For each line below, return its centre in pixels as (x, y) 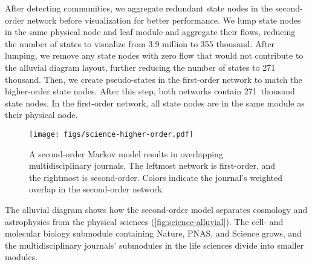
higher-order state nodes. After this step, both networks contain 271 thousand (150, 91)
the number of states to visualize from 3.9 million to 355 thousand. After (140, 43)
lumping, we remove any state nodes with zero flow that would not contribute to (154, 55)
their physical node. (41, 115)
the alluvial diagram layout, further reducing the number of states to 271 (140, 67)
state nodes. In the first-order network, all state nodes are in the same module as (155, 103)
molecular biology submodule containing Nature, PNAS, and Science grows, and (153, 233)
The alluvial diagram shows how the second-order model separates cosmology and (156, 209)
